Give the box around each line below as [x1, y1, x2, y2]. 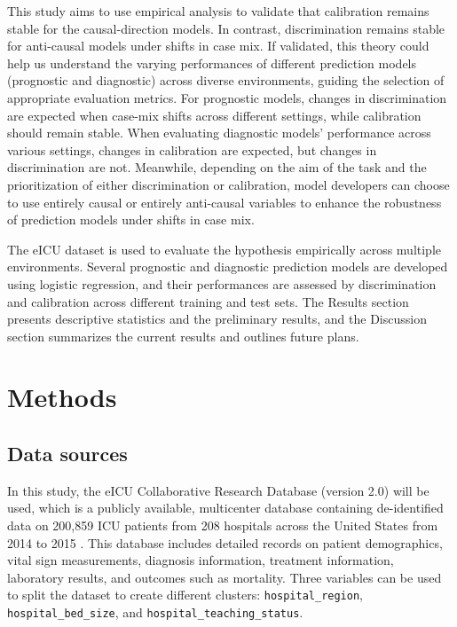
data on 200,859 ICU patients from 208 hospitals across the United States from [7, 516, 438, 535]
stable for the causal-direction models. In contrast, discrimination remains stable [7, 19, 445, 37]
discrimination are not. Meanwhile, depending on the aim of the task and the [7, 158, 427, 176]
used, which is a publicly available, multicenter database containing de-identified [7, 498, 444, 517]
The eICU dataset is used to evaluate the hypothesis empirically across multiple [7, 239, 442, 258]
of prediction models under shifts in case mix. [7, 210, 255, 229]
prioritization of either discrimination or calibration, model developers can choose [7, 175, 450, 193]
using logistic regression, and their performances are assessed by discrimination [7, 274, 437, 293]
